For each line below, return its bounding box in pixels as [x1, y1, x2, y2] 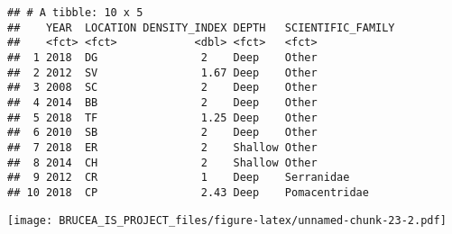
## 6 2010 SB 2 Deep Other [7, 126, 318, 139]
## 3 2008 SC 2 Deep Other [7, 81, 318, 94]
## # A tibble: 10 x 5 [7, 6, 143, 19]
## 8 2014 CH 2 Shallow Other [7, 156, 318, 169]
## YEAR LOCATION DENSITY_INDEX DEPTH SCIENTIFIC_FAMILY [7, 21, 395, 34]
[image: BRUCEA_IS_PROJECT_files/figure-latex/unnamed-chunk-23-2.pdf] [7, 213, 447, 227]
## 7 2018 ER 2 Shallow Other [7, 140, 318, 154]
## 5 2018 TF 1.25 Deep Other [7, 111, 318, 124]
